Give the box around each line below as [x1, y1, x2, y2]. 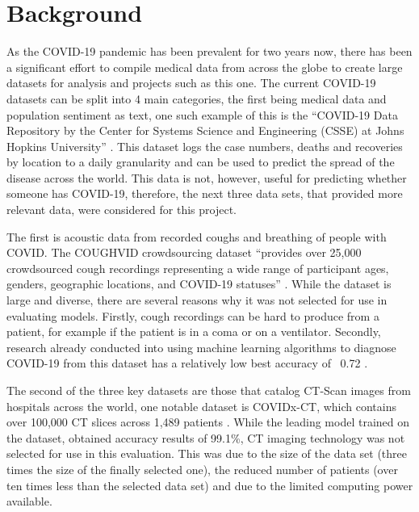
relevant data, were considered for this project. [6, 201, 237, 218]
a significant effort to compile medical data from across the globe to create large [6, 58, 403, 75]
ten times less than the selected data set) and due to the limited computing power [6, 476, 413, 493]
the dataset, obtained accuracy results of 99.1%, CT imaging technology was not [6, 429, 405, 446]
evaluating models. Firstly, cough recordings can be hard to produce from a [6, 307, 379, 324]
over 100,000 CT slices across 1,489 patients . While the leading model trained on [6, 413, 410, 430]
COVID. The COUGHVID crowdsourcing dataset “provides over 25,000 [6, 244, 362, 261]
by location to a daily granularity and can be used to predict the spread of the [6, 153, 395, 170]
